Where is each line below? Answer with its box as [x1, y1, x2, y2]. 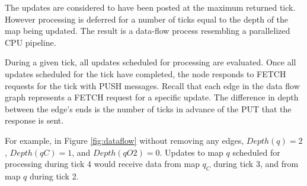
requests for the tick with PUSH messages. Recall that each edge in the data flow [5, 79, 300, 92]
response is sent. [5, 114, 64, 127]
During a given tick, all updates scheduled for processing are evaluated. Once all [5, 56, 296, 68]
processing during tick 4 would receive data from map [5, 157, 200, 170]
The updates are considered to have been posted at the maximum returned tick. [5, 1, 296, 13]
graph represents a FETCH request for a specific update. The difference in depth [5, 91, 299, 103]
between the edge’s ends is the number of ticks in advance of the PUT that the [5, 102, 292, 115]
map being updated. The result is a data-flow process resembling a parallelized [5, 24, 290, 37]
